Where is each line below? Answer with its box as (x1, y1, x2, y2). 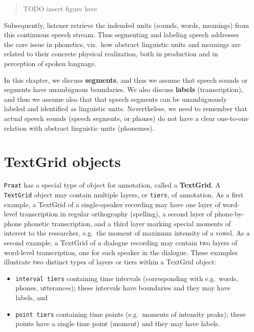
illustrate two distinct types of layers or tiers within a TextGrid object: (4, 257, 216, 267)
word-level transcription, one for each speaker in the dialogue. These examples (4, 247, 238, 257)
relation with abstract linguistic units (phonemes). (4, 122, 154, 133)
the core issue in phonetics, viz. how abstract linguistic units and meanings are (4, 39, 241, 49)
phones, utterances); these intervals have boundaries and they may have (15, 283, 231, 293)
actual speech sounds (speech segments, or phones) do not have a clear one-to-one (4, 113, 249, 123)
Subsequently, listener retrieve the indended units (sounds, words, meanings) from (4, 20, 249, 30)
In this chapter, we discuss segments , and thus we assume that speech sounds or (4, 74, 248, 85)
